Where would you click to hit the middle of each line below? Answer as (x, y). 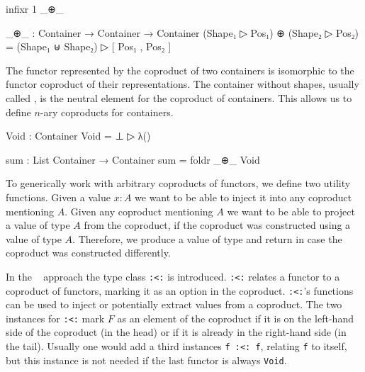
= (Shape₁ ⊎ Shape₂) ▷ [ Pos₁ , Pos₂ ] (89, 46)
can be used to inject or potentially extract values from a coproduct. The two (174, 304)
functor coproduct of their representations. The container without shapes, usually (182, 84)
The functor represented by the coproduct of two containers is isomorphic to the (180, 70)
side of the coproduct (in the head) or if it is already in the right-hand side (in (176, 332)
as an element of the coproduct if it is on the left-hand (235, 318)
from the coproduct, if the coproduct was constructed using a (217, 225)
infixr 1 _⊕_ (35, 9)
